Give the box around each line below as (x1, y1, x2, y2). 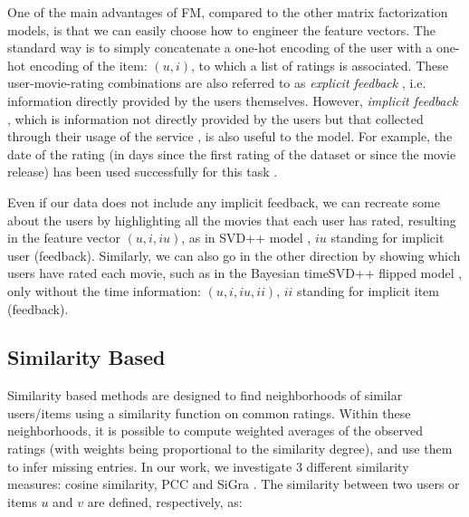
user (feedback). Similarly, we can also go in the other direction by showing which (7, 245, 461, 264)
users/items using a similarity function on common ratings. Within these (7, 403, 411, 422)
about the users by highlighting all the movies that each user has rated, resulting (7, 210, 456, 229)
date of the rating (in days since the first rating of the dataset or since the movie (7, 144, 456, 163)
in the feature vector (7, 228, 120, 247)
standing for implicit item (297, 281, 439, 300)
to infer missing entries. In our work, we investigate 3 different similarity (7, 456, 409, 475)
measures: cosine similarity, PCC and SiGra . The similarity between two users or (7, 474, 460, 493)
